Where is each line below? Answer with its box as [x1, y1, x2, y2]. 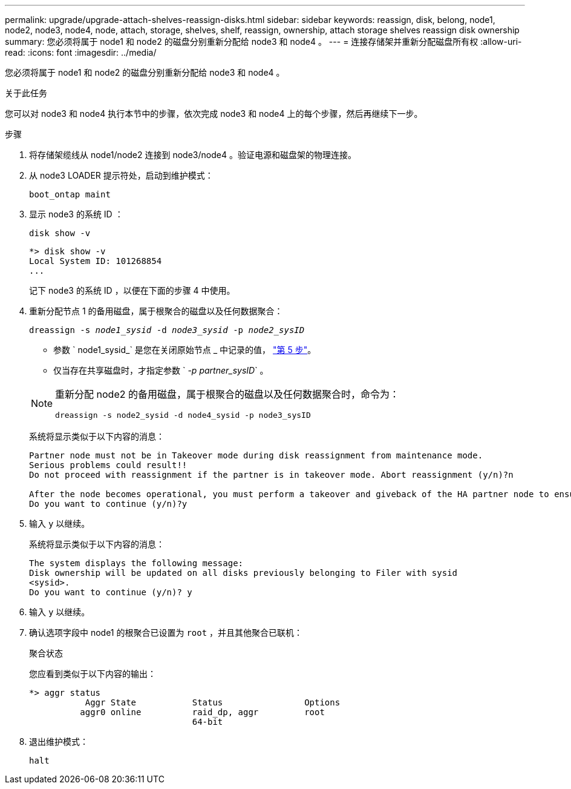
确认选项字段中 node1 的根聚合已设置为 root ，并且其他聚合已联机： [29, 627, 303, 638]
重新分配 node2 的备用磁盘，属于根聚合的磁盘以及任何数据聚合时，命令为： [55, 388, 399, 400]
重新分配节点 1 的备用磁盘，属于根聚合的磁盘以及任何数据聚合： [29, 306, 283, 316]
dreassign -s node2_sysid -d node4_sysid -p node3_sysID [55, 411, 311, 420]
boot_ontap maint [29, 190, 111, 199]
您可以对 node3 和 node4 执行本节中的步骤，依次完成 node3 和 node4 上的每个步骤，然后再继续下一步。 [5, 108, 423, 119]
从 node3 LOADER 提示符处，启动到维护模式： [29, 170, 214, 180]
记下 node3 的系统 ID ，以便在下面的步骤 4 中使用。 [29, 285, 235, 295]
